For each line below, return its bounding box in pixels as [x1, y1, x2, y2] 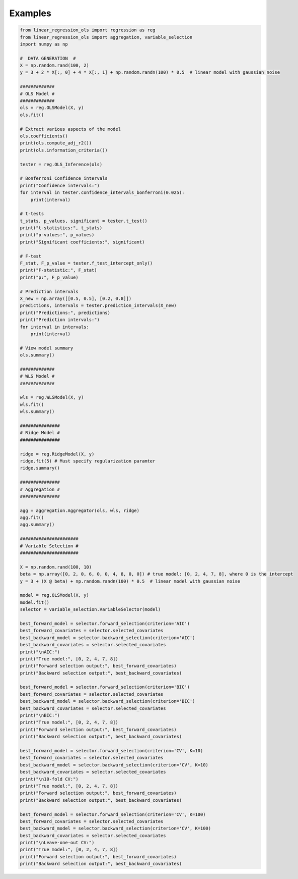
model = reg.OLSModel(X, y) [20, 592, 89, 598]
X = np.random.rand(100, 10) [20, 564, 92, 570]
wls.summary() [20, 409, 55, 415]
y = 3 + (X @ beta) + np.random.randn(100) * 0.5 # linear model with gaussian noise [20, 578, 241, 584]
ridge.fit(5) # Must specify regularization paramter [20, 458, 156, 464]
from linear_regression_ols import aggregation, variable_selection [20, 34, 193, 40]
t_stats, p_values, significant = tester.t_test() [20, 218, 148, 224]
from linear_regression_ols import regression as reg [20, 27, 156, 33]
